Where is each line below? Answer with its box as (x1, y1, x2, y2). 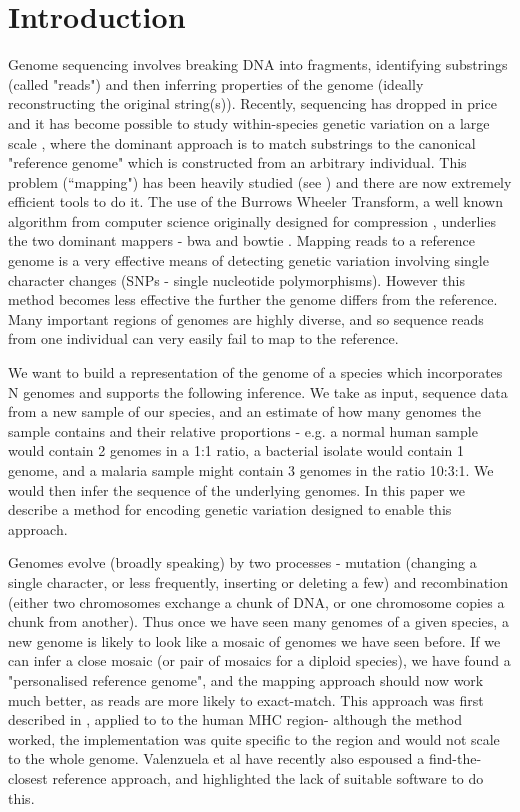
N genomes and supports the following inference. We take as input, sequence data (8, 381, 508, 402)
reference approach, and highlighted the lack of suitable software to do (52, 767, 484, 788)
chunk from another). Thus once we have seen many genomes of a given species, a (8, 611, 509, 632)
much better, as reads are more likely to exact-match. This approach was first (8, 689, 484, 710)
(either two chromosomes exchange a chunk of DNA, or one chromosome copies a (8, 591, 505, 612)
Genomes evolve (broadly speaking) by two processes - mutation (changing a (8, 552, 477, 573)
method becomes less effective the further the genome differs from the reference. (8, 289, 498, 310)
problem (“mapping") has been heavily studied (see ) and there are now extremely (8, 171, 512, 192)
